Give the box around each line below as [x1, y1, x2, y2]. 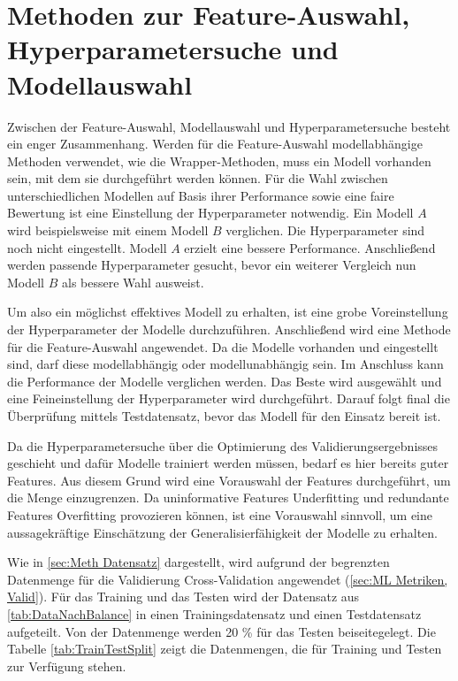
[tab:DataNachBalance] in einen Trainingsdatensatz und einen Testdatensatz [7, 604, 422, 623]
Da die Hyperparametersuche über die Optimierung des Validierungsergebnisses [7, 436, 439, 455]
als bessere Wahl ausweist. [61, 272, 204, 291]
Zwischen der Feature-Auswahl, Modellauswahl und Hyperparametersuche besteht [7, 117, 451, 135]
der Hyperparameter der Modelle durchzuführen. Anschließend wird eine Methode [7, 320, 451, 339]
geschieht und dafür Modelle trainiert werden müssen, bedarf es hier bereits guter [7, 454, 449, 472]
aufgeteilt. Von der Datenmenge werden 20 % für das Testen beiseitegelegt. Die [7, 622, 436, 640]
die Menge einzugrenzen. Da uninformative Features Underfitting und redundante [7, 488, 449, 507]
